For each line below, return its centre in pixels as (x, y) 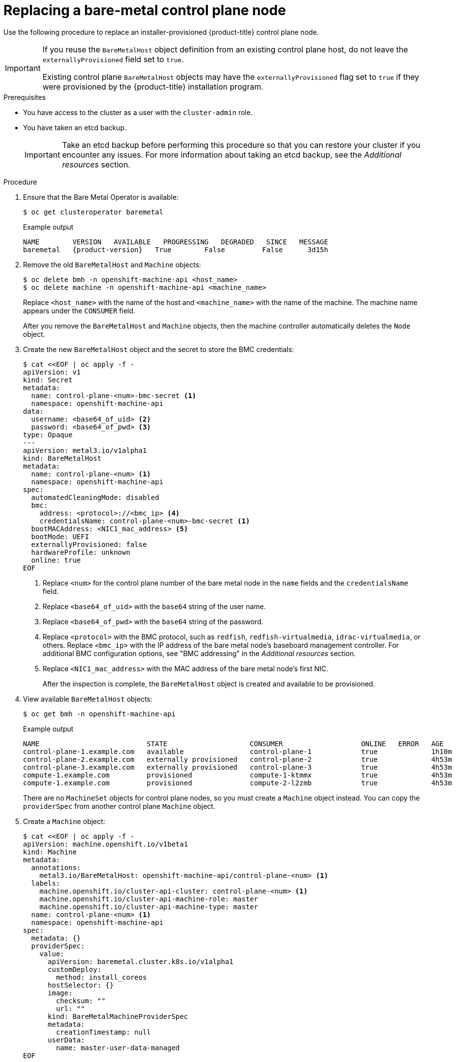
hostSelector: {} (81, 985)
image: (60, 993)
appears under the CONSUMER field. (79, 310)
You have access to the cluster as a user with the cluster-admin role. (138, 112)
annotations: (56, 867)
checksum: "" (81, 1001)
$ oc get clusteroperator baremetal (93, 212)
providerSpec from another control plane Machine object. (119, 806)
